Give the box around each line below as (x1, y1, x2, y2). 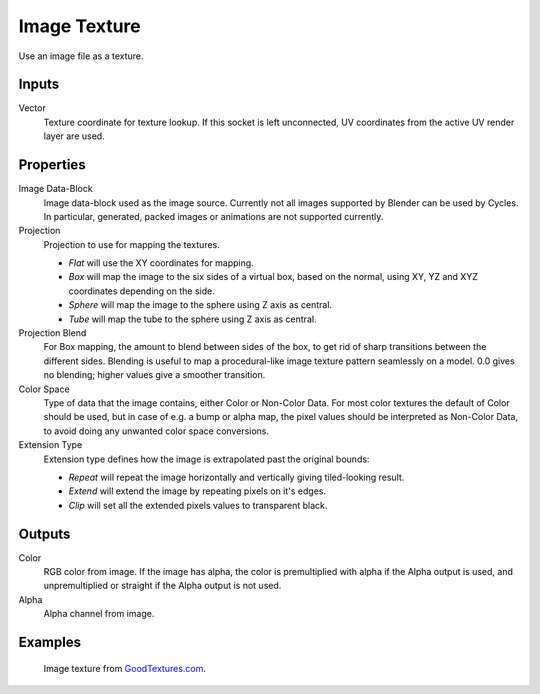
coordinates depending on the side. (68, 285, 215, 297)
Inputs (18, 76, 60, 93)
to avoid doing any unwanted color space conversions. (43, 425, 270, 437)
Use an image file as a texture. (18, 50, 144, 62)
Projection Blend (18, 327, 87, 339)
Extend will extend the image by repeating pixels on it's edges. (68, 485, 327, 497)
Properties (18, 156, 86, 174)
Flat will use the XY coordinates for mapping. (68, 257, 254, 269)
